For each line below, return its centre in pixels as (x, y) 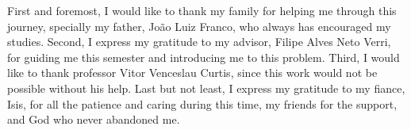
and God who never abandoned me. (94, 119)
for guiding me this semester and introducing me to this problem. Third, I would (204, 57)
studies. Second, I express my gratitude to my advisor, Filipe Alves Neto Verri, (199, 42)
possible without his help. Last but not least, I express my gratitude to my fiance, (206, 88)
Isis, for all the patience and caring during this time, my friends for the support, (202, 103)
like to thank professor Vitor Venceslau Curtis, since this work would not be (192, 73)
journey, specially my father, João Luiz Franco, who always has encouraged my (199, 26)
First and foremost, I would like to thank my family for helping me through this (202, 10)
